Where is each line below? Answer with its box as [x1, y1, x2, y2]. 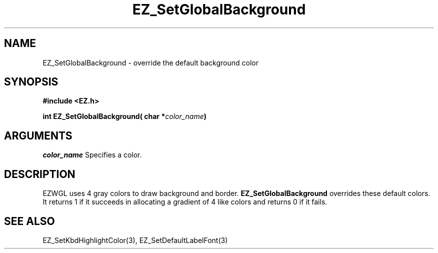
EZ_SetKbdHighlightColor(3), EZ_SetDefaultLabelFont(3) [42, 235, 228, 244]
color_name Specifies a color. [42, 150, 142, 159]
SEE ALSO [4, 214, 55, 227]
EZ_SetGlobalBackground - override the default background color [42, 58, 258, 67]
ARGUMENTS [4, 129, 72, 142]
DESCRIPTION [4, 167, 75, 180]
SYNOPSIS [4, 75, 58, 88]
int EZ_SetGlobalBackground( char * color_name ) [42, 112, 207, 121]
